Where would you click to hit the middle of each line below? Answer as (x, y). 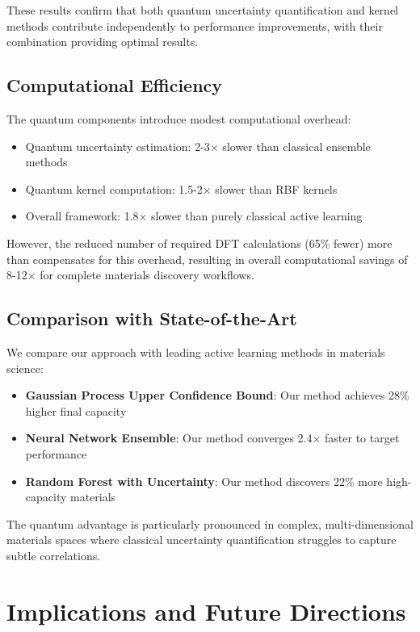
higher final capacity (76, 410)
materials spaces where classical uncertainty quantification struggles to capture (202, 540)
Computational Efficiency (115, 85)
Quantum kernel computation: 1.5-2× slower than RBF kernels (181, 188)
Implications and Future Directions (206, 611)
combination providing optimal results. (103, 42)
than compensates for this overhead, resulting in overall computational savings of (207, 259)
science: (25, 368)
